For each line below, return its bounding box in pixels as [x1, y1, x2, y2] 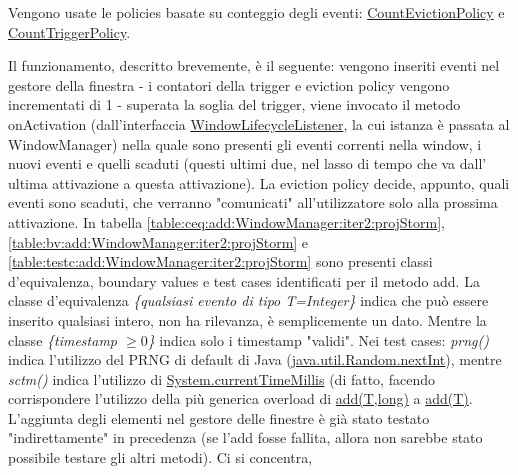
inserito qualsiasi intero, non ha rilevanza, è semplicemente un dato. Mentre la [8, 309, 487, 330]
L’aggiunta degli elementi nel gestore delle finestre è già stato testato [8, 407, 430, 428]
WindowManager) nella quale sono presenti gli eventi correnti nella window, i [8, 133, 482, 154]
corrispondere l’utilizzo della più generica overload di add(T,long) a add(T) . [8, 388, 473, 409]
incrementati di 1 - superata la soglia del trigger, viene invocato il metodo [8, 94, 461, 115]
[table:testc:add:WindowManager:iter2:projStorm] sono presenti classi [8, 251, 433, 272]
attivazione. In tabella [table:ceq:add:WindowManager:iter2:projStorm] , [8, 211, 445, 232]
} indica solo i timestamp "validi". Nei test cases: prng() [147, 329, 489, 350]
